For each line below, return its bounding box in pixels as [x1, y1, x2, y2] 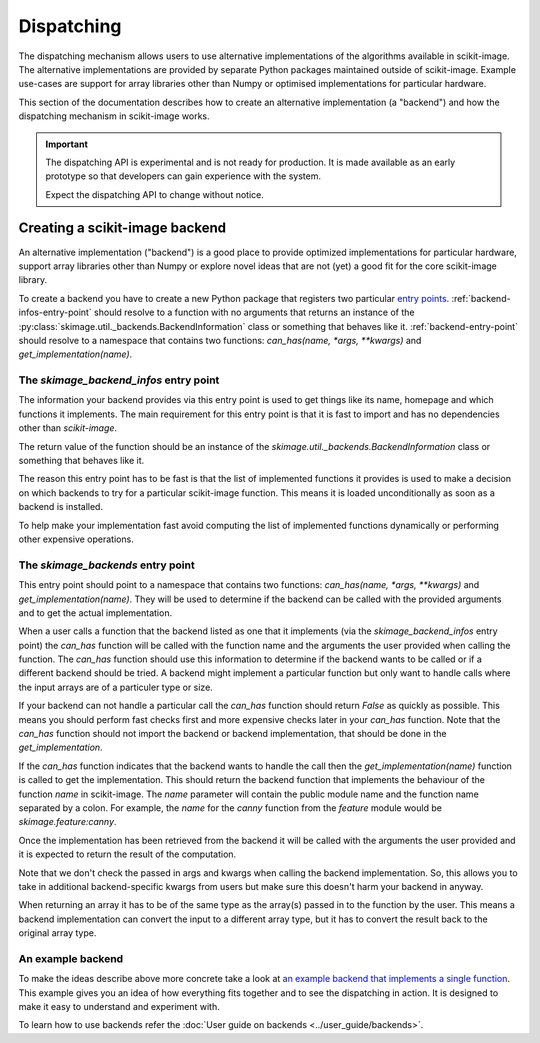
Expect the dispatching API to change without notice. [45, 188, 264, 200]
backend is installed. [18, 501, 104, 513]
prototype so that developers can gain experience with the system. [45, 170, 322, 182]
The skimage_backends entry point [18, 558, 195, 572]
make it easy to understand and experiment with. [18, 1001, 220, 1013]
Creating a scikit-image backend [18, 220, 227, 237]
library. [18, 274, 48, 286]
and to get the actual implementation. [18, 606, 173, 619]
